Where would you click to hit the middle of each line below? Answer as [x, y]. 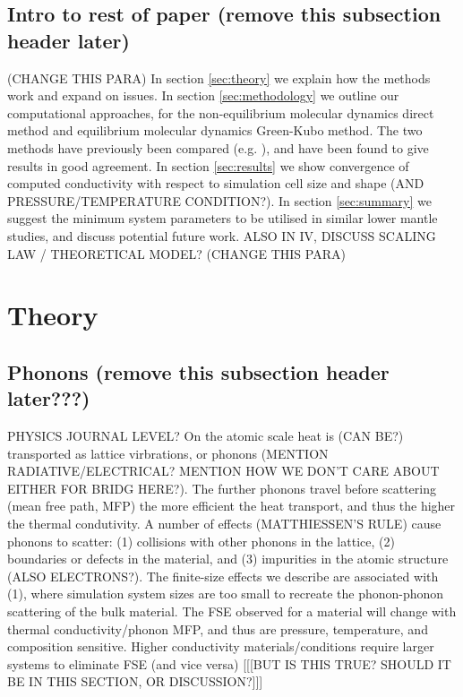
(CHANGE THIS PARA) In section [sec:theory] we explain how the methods [219, 77]
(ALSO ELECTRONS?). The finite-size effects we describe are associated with [223, 576]
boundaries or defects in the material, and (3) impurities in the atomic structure [228, 559]
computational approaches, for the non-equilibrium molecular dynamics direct [221, 112]
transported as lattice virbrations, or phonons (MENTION [168, 453]
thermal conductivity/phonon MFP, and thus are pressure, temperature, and [218, 628]
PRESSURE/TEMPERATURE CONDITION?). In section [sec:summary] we [219, 200]
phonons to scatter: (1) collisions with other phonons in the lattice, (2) [201, 541]
